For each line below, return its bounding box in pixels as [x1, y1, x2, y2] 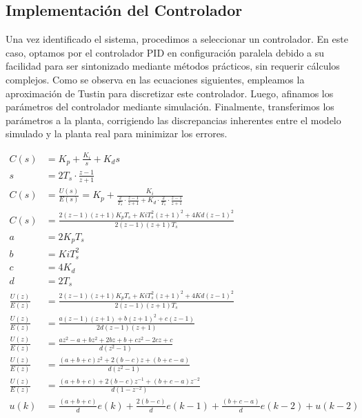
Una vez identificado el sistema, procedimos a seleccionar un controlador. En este [6, 32, 348, 46]
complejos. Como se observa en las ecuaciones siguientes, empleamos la [6, 72, 305, 86]
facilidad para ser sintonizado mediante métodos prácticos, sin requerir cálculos [6, 59, 340, 73]
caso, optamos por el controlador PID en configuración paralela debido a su [6, 45, 325, 59]
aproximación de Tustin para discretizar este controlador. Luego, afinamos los [6, 86, 334, 100]
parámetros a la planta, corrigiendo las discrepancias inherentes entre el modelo [6, 112, 341, 127]
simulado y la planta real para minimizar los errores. [6, 126, 228, 141]
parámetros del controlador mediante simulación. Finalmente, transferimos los [6, 99, 334, 114]
